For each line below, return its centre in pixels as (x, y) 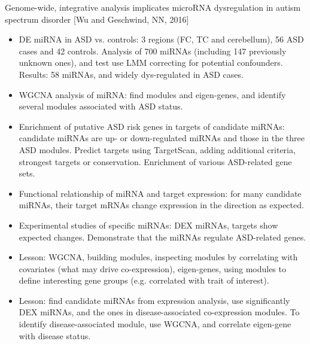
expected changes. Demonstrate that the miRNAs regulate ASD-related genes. (162, 237)
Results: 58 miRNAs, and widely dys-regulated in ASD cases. (131, 74)
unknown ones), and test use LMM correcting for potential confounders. (151, 63)
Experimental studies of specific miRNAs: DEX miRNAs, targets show (148, 225)
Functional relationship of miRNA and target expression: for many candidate (160, 193)
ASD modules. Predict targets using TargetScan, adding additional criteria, (157, 149)
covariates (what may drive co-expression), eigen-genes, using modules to (152, 268)
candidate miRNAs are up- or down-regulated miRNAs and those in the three (162, 138)
